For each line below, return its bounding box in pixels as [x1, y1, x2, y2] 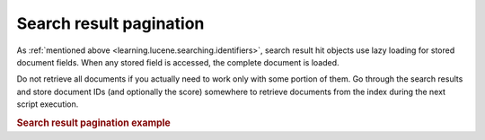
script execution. [16, 99, 79, 109]
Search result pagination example [16, 117, 171, 129]
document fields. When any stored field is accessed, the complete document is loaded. [16, 57, 340, 67]
